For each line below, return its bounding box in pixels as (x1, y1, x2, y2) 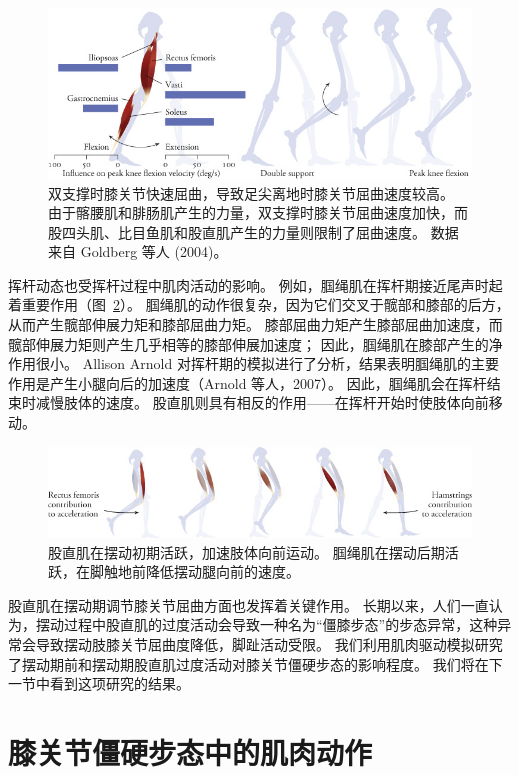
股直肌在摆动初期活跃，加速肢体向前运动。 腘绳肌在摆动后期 (48, 541, 445, 562)
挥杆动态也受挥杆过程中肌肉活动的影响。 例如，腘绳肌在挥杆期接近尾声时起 (8, 274, 503, 295)
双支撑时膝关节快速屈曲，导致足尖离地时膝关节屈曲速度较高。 (48, 182, 454, 203)
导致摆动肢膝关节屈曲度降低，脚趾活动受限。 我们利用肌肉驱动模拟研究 (35, 634, 503, 655)
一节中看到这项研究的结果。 (8, 673, 190, 694)
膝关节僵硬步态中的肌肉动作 (8, 732, 373, 773)
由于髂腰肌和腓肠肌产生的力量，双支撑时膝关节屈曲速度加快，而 (48, 202, 468, 223)
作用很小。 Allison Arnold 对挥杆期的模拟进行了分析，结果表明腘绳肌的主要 (8, 353, 499, 374)
